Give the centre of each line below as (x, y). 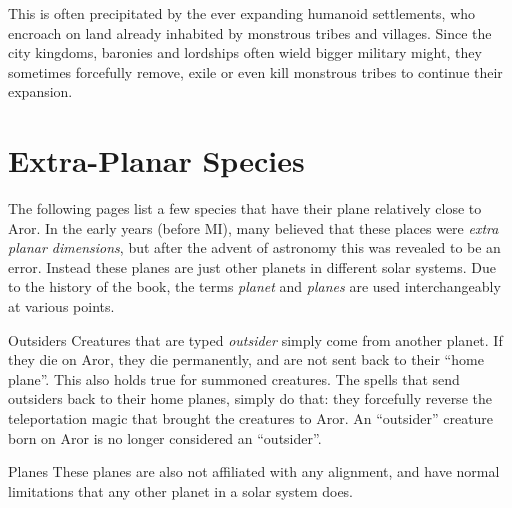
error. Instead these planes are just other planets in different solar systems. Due (252, 266)
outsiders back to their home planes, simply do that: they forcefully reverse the (250, 398)
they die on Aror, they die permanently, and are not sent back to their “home (246, 359)
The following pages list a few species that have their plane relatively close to (245, 208)
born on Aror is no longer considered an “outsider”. (165, 437)
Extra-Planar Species (156, 160)
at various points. (61, 306)
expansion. (40, 91)
